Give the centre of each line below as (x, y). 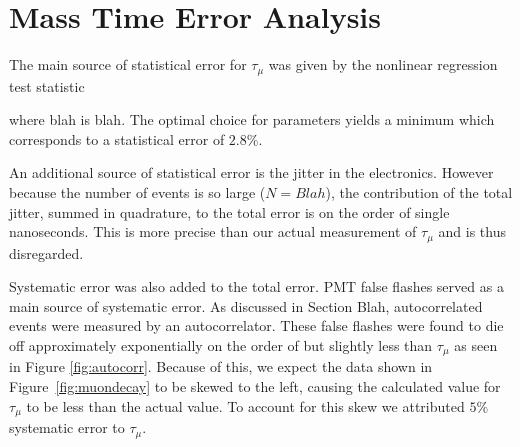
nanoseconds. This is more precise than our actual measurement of (213, 231)
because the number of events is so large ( (137, 191)
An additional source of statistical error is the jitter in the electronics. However (251, 172)
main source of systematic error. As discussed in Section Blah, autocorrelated (246, 305)
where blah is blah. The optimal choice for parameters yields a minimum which (252, 119)
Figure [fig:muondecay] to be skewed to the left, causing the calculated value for (255, 386)
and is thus (472, 231)
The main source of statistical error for (128, 64)
